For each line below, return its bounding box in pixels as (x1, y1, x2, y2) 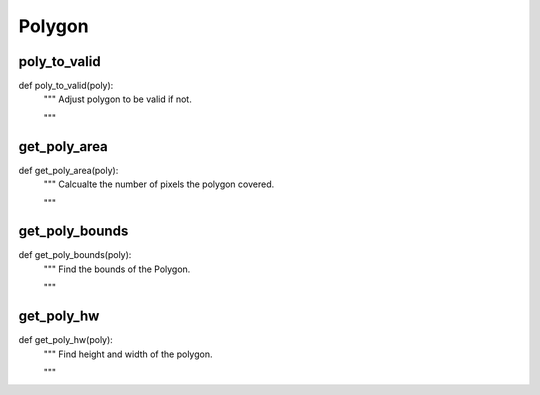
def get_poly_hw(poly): (18, 334, 114, 346)
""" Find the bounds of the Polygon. (43, 263, 191, 275)
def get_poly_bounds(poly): (18, 249, 132, 261)
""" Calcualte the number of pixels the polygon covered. (43, 178, 275, 190)
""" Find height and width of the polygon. (43, 348, 213, 360)
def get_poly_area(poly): (18, 164, 119, 176)
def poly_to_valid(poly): (18, 80, 114, 92)
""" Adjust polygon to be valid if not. (43, 93, 192, 105)
